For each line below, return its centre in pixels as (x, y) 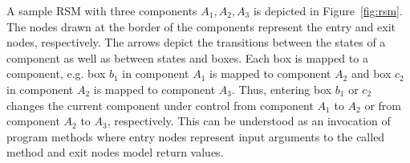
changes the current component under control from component (160, 105)
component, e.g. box (56, 73)
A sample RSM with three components (102, 10)
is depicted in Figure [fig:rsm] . (328, 10)
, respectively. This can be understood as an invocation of (249, 121)
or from (383, 105)
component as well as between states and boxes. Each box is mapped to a (187, 57)
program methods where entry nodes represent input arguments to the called (196, 136)
